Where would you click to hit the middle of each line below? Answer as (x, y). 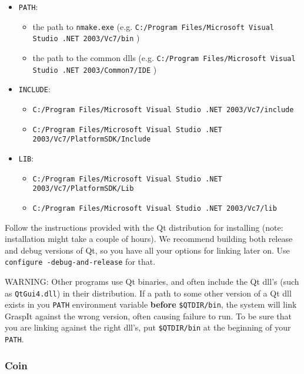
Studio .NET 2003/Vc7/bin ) (86, 38)
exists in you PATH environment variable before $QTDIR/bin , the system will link (151, 304)
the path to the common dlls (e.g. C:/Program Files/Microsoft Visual (164, 57)
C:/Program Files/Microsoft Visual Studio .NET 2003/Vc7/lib (155, 208)
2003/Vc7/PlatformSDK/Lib (83, 189)
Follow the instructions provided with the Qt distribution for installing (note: (144, 227)
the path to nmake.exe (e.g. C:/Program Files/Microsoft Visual (153, 26)
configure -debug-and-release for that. (80, 262)
